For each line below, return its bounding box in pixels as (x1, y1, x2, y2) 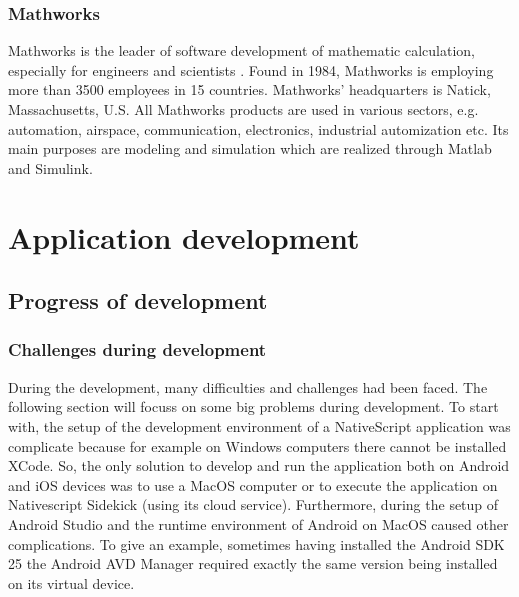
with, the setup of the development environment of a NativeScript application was (8, 415, 511, 436)
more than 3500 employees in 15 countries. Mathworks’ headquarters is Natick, (8, 79, 491, 100)
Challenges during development (8, 337, 267, 362)
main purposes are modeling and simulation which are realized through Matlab (8, 138, 492, 159)
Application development (8, 216, 360, 257)
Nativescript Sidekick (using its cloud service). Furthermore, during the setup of (8, 494, 499, 515)
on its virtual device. (8, 572, 135, 593)
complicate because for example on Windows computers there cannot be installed (8, 435, 507, 456)
